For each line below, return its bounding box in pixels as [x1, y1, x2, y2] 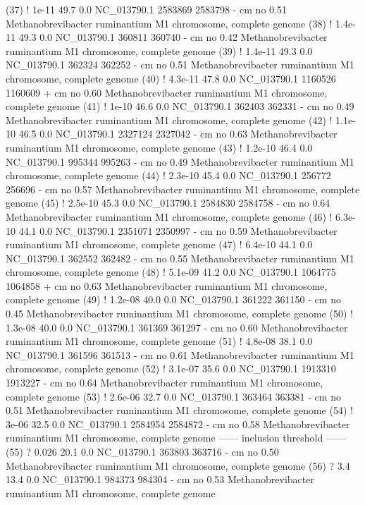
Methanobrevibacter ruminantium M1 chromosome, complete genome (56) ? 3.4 [6, 458, 350, 473]
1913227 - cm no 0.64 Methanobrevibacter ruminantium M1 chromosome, [6, 375, 323, 390]
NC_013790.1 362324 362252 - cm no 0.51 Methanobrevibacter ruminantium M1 [6, 57, 354, 72]
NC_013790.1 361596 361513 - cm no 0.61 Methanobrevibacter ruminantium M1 [6, 347, 354, 362]
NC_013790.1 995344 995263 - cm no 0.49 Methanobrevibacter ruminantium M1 [6, 154, 354, 169]
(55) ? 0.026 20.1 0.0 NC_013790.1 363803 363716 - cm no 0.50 [6, 444, 279, 458]
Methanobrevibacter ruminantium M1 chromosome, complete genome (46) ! [6, 209, 333, 224]
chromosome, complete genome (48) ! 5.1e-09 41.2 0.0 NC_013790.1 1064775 [6, 264, 336, 279]
